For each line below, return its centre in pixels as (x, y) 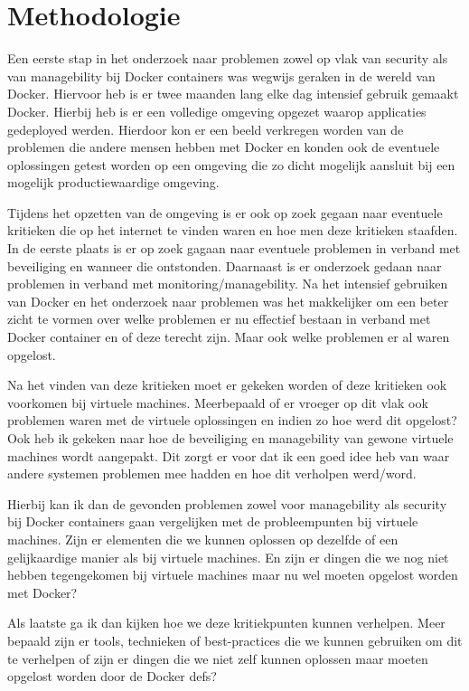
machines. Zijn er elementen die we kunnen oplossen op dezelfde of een (203, 539)
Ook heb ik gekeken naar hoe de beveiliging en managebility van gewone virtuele (230, 438)
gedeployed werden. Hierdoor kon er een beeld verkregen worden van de (206, 129)
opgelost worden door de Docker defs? (112, 676)
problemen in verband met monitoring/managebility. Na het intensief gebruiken (228, 284)
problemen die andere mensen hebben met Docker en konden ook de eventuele (224, 147)
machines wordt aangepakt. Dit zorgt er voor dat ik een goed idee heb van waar (229, 455)
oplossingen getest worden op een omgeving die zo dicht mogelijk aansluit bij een (231, 164)
